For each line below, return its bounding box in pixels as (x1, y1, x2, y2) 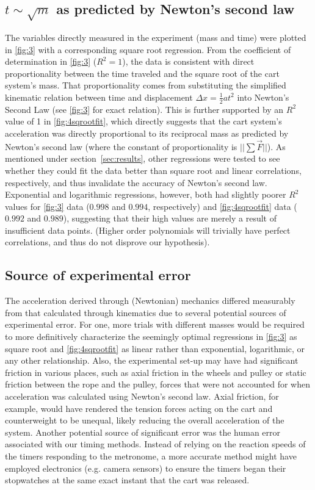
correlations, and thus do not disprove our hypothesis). (5, 236, 210, 248)
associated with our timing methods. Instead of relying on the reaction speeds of (5, 438, 306, 450)
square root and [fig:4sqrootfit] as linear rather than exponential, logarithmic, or (5, 342, 305, 355)
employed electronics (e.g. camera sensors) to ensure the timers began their (5, 461, 286, 474)
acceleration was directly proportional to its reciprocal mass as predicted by (5, 126, 289, 139)
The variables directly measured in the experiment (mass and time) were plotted (5, 31, 306, 43)
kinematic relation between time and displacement (5, 90, 193, 103)
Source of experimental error (5, 265, 191, 284)
